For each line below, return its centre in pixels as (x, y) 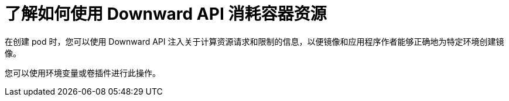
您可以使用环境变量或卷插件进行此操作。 (83, 73)
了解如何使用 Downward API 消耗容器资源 (166, 14)
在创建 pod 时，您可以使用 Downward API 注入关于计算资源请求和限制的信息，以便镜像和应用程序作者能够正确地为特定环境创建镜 (255, 41)
